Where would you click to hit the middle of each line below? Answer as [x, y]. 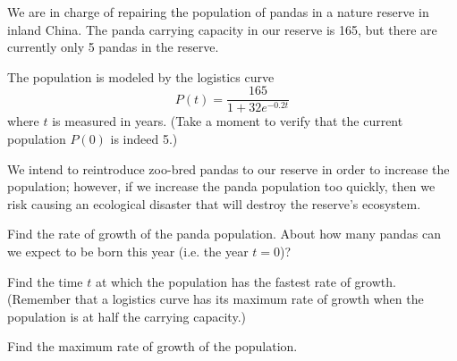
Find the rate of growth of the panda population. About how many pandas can [224, 234]
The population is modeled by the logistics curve [141, 76]
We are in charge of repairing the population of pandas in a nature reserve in [218, 12]
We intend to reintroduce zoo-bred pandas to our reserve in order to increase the [228, 168]
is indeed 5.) [144, 139]
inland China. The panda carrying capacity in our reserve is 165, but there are [222, 29]
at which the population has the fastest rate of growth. [245, 281]
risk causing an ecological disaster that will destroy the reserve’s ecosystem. [214, 203]
